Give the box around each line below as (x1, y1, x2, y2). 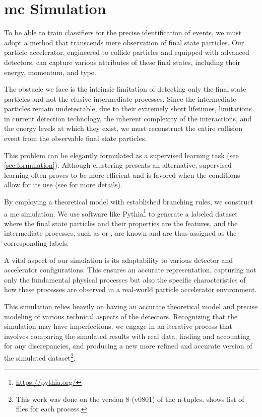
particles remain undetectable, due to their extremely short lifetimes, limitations (4, 103, 252, 114)
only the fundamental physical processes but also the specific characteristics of (4, 274, 246, 285)
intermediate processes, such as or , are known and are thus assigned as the (4, 228, 237, 238)
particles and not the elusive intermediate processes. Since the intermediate (4, 93, 236, 104)
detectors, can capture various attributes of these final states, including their (4, 56, 240, 67)
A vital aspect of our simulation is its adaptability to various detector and (4, 254, 233, 265)
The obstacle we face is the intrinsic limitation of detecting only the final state (4, 84, 246, 94)
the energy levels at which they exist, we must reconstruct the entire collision (4, 123, 242, 133)
